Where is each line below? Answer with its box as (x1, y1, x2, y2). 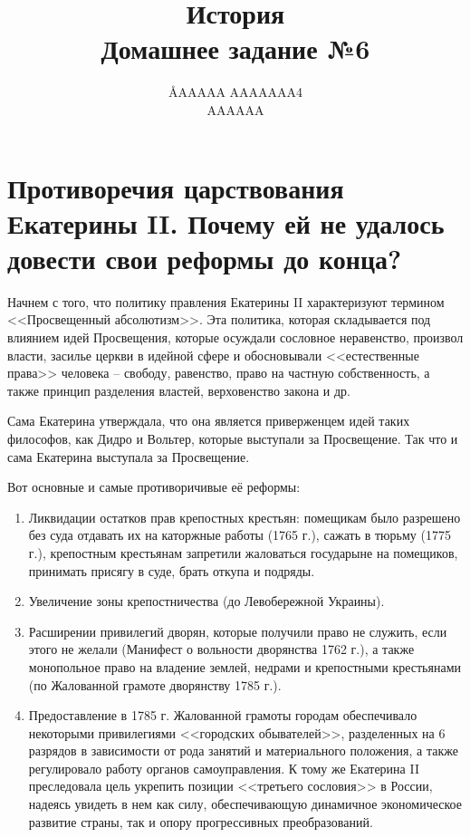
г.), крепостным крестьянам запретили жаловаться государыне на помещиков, (28, 543, 458, 562)
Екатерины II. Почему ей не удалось (7, 204, 445, 241)
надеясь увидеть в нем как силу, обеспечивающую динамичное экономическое (28, 794, 462, 813)
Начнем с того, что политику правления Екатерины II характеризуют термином (7, 292, 445, 311)
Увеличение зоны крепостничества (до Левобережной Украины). (28, 592, 385, 611)
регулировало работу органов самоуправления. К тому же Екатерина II (28, 758, 419, 777)
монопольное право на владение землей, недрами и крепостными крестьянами (28, 657, 461, 676)
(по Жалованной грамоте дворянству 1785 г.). (28, 675, 282, 694)
